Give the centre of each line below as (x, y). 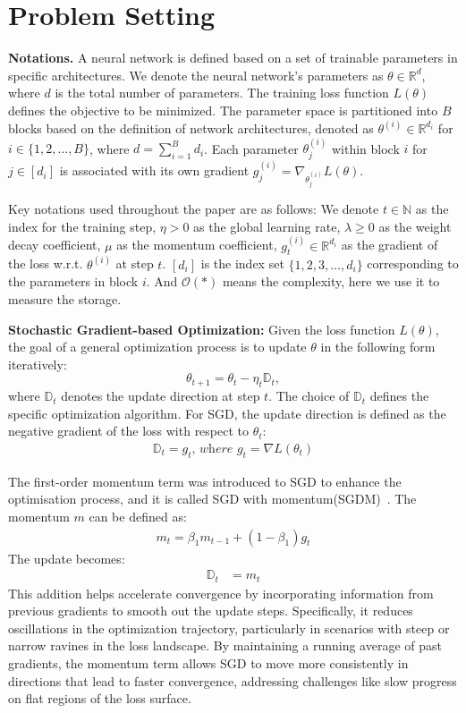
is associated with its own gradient (154, 170)
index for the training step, (82, 226)
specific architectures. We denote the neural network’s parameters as (196, 75)
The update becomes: (67, 558)
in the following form (378, 347)
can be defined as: (138, 516)
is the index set (242, 263)
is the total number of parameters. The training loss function (222, 93)
